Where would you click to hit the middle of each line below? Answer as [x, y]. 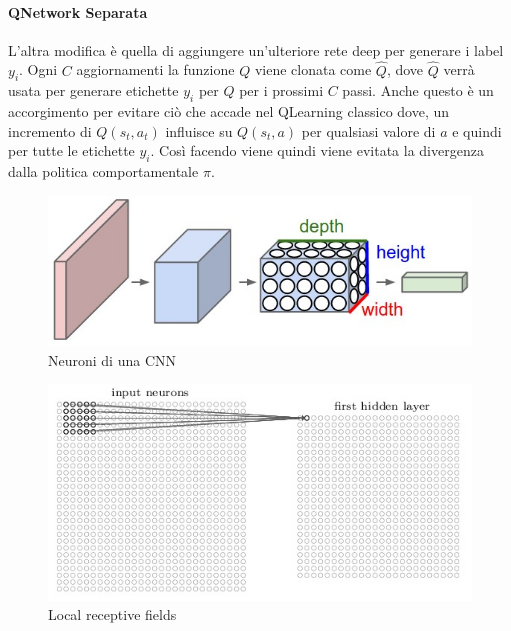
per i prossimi [281, 90]
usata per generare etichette [93, 90]
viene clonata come [313, 69]
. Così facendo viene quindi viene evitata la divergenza [317, 150]
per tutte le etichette [71, 150]
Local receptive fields [112, 614]
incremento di [50, 130]
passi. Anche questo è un [418, 90]
